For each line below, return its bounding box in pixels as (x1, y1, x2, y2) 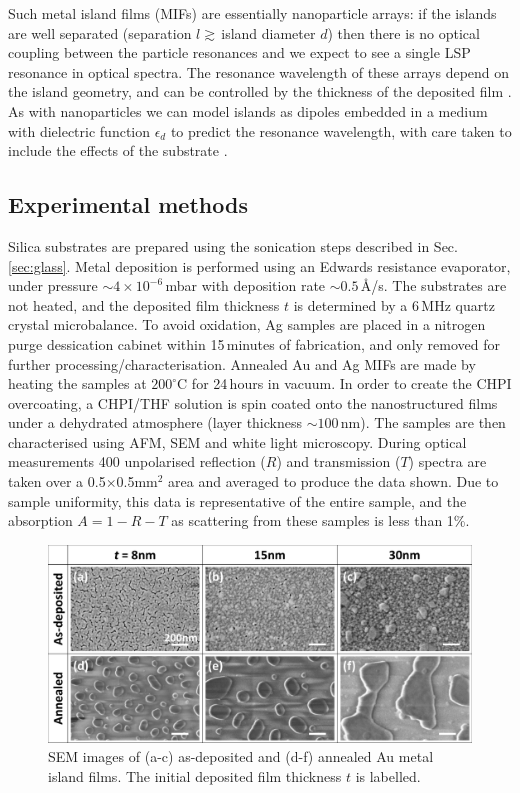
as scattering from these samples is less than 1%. (171, 510, 470, 531)
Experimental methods (8, 189, 248, 220)
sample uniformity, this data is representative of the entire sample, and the (8, 490, 467, 511)
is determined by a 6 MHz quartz (293, 294, 495, 315)
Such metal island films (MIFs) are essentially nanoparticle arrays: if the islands (8, 3, 497, 23)
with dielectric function (8, 120, 151, 141)
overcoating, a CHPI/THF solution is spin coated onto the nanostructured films (8, 392, 498, 413)
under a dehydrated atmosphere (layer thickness (8, 412, 302, 433)
